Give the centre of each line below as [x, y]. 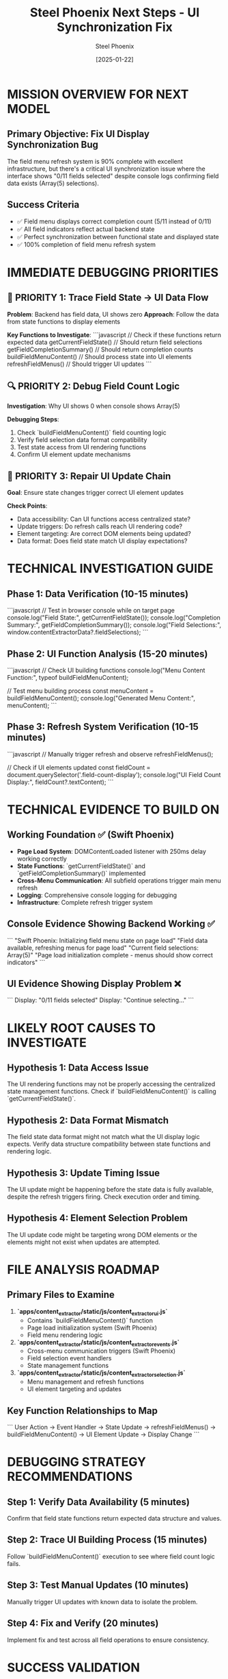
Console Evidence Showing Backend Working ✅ [111, 924]
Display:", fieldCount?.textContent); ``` [60, 782]
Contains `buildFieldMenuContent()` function [90, 1320]
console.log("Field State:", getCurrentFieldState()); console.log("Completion [114, 617]
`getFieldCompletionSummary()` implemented [81, 873]
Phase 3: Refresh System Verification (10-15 [103, 727]
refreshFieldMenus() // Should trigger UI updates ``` [80, 364]
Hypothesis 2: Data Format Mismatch [88, 1120]
